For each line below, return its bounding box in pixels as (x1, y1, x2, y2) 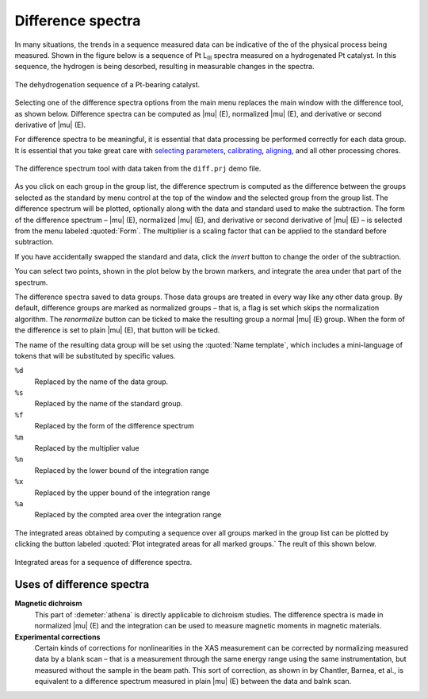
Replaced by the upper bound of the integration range (34, 488, 211, 497)
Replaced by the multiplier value (34, 444, 139, 453)
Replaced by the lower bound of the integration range (34, 465, 209, 475)
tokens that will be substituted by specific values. (14, 351, 176, 360)
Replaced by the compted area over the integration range (34, 510, 222, 520)
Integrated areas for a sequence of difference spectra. (14, 557, 193, 566)
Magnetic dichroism (14, 599, 82, 609)
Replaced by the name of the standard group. (34, 399, 183, 409)
